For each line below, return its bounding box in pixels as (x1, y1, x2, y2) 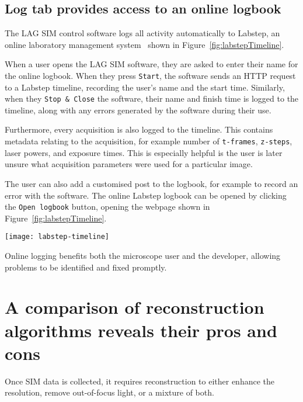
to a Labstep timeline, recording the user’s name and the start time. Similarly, (5, 81, 285, 93)
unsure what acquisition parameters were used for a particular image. (5, 158, 253, 170)
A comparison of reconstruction (5, 295, 264, 319)
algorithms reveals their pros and (5, 318, 277, 342)
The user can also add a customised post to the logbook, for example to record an (5, 177, 298, 189)
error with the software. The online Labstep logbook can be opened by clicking (5, 189, 287, 201)
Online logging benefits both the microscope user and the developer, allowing (5, 249, 281, 262)
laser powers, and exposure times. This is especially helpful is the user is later (5, 146, 283, 158)
